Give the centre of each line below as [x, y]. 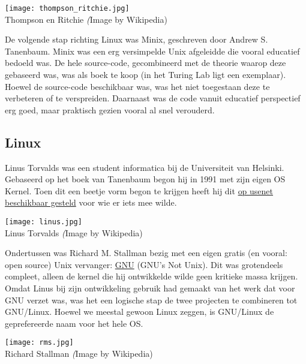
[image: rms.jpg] [39, 343]
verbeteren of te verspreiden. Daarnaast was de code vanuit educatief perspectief [153, 98]
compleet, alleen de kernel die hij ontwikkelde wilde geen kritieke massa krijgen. [151, 276]
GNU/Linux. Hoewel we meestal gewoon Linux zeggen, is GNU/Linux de [139, 312]
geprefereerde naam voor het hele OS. [74, 323]
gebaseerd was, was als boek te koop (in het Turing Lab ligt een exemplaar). [145, 75]
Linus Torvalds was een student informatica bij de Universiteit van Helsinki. [145, 167]
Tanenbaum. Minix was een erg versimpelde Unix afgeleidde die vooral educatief [152, 51]
